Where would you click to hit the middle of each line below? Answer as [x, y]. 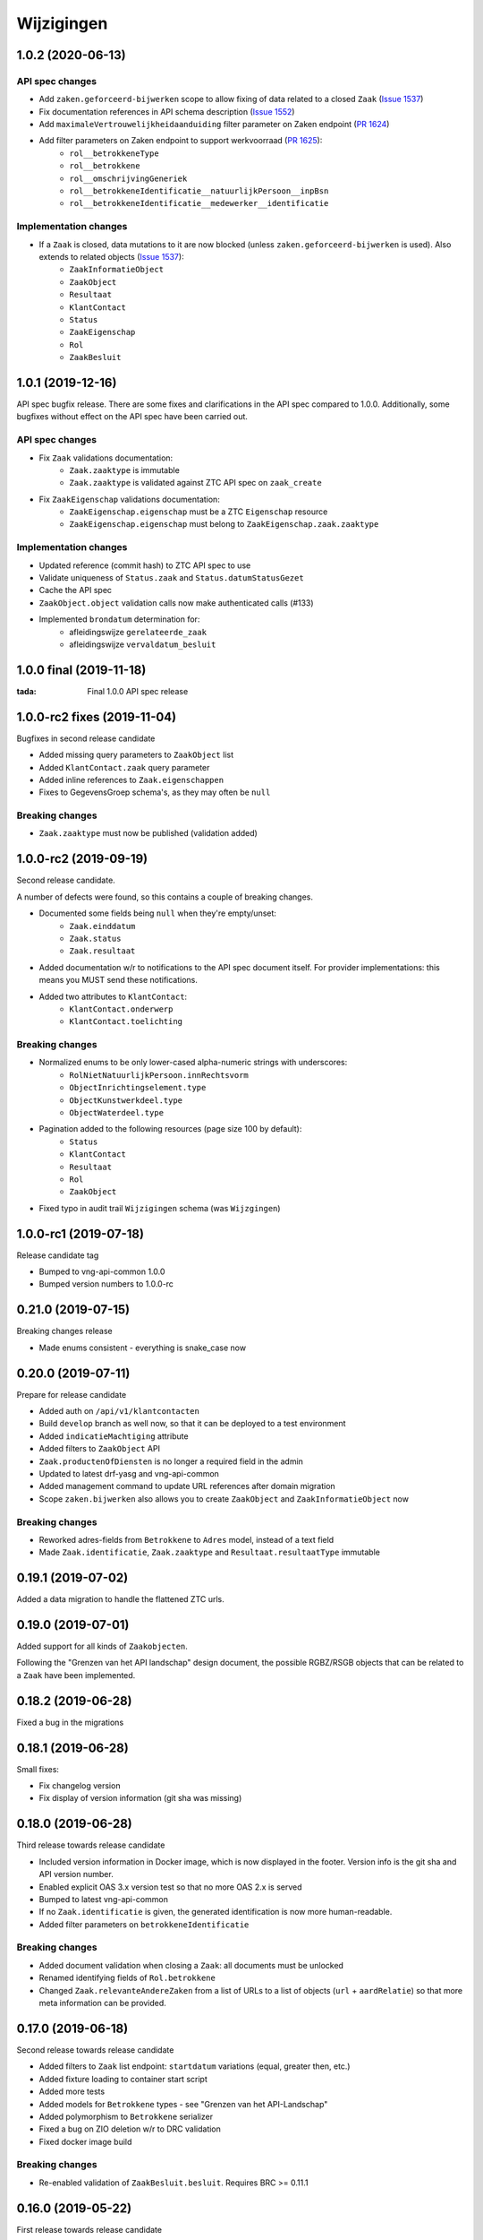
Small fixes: [38, 1769]
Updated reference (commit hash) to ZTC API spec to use [145, 565]
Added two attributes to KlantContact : [113, 996]
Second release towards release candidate [95, 2050]
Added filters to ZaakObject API [100, 1449]
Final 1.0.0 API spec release [138, 691]
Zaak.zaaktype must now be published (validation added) [148, 833]
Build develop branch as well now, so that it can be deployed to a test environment [192, 1424]
